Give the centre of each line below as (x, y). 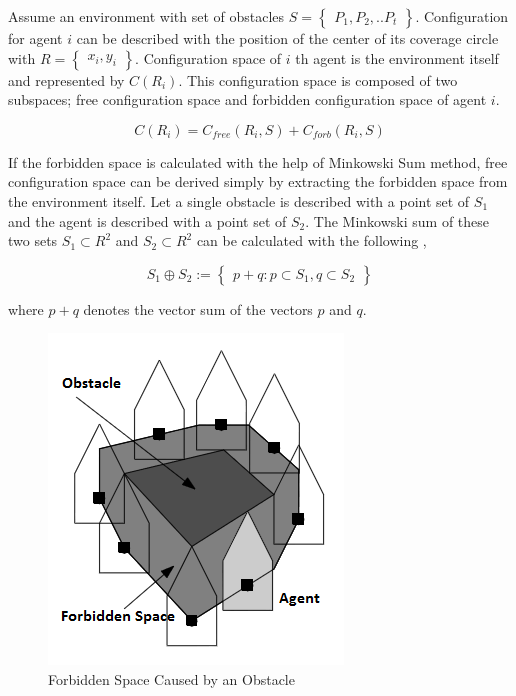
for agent (35, 38)
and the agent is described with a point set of (147, 220)
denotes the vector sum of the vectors (198, 308)
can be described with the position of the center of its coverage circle (287, 38)
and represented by (66, 79)
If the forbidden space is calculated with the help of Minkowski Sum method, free (258, 161)
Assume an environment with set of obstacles (146, 16)
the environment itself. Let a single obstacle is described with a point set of (239, 200)
